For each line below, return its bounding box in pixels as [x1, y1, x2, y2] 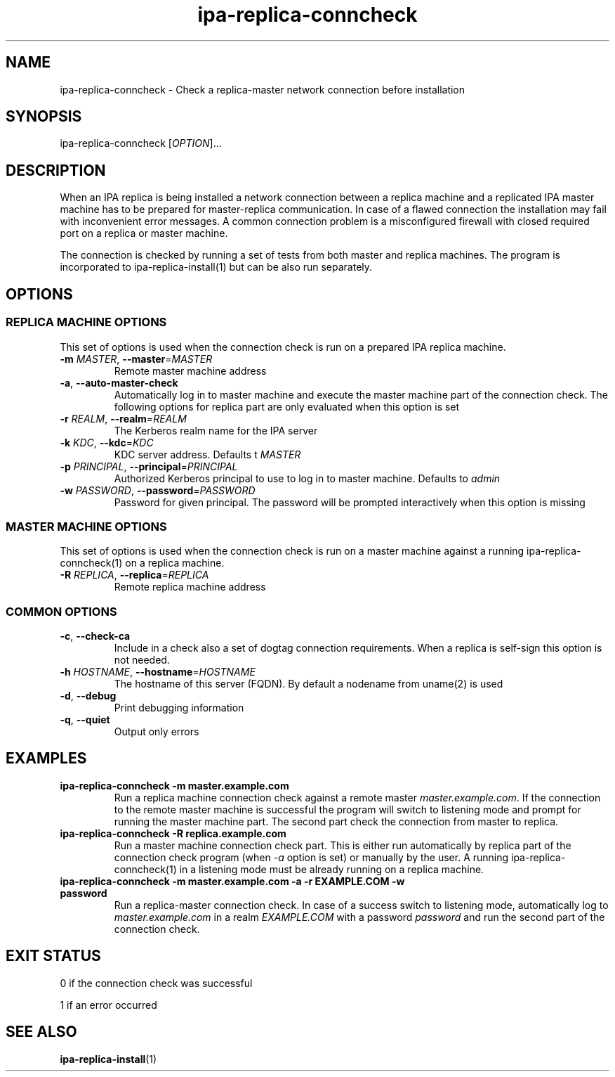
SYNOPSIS [6, 108, 82, 126]
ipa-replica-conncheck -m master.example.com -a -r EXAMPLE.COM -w [60, 875, 405, 887]
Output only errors [114, 725, 199, 737]
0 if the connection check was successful [60, 976, 253, 989]
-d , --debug [60, 690, 117, 702]
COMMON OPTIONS [6, 604, 117, 619]
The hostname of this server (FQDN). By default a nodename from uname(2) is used [114, 678, 503, 690]
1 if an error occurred [60, 998, 157, 1011]
